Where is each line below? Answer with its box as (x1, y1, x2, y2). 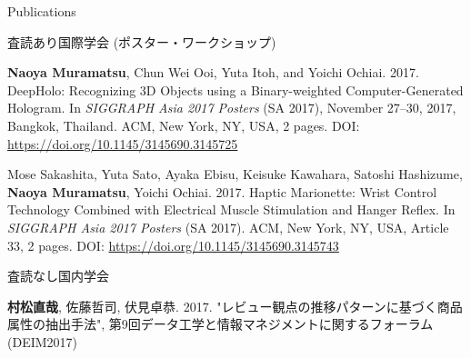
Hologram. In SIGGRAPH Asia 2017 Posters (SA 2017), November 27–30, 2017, (7, 98, 456, 117)
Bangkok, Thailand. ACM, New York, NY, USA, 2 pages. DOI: (7, 115, 360, 134)
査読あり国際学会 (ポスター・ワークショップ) (7, 32, 276, 51)
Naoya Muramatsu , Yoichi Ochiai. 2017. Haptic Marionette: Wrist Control (7, 182, 437, 201)
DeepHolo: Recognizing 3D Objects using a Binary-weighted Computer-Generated (7, 80, 464, 99)
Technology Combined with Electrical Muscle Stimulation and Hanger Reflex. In (7, 200, 456, 219)
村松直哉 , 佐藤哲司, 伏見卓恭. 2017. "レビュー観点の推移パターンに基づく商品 (7, 296, 463, 315)
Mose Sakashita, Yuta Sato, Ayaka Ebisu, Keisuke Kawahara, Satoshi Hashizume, (7, 164, 463, 184)
